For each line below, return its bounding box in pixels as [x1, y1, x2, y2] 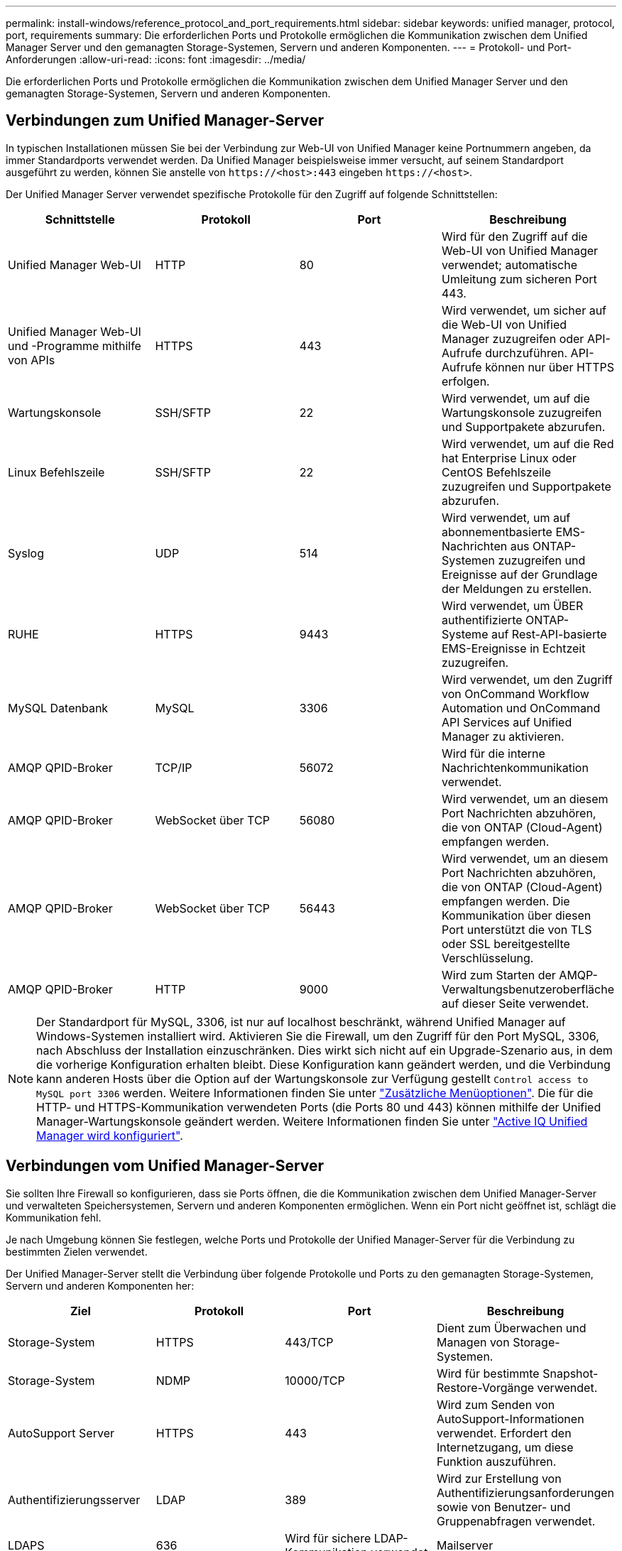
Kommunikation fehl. [6, 1211, 102, 1224]
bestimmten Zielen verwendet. [6, 1245, 148, 1258]
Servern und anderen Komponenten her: [6, 1279, 195, 1292]
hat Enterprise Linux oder [442, 450, 577, 465]
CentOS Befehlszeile [442, 464, 552, 479]
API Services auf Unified [442, 714, 572, 729]
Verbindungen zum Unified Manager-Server [6, 111, 324, 130]
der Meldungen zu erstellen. [442, 581, 592, 596]
